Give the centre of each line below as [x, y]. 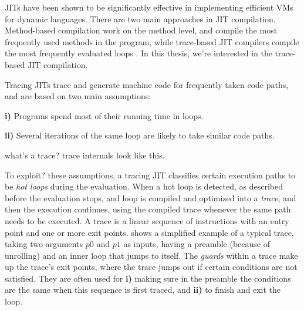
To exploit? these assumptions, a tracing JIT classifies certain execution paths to [150, 175]
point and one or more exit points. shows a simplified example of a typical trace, [149, 232]
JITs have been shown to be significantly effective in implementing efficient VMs [149, 7]
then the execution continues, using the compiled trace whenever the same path [148, 209]
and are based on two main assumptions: [78, 96]
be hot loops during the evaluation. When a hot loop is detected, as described [144, 186]
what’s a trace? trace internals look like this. [85, 155]
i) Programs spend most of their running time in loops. [104, 115]
